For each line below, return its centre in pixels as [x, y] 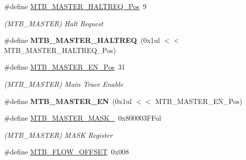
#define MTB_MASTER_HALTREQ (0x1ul [82, 40]
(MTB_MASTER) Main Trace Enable [64, 84]
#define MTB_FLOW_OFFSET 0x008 [67, 152]
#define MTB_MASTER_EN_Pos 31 [65, 67]
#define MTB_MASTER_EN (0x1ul [68, 101]
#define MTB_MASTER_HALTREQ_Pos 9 [75, 6]
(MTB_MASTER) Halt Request [54, 23]
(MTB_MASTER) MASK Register [58, 135]
